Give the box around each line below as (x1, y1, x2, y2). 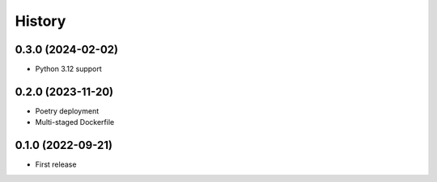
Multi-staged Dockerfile (35, 118, 115, 127)
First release (35, 159, 77, 169)
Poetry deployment (35, 105, 100, 116)
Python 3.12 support (35, 64, 103, 74)
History (15, 12, 66, 30)
